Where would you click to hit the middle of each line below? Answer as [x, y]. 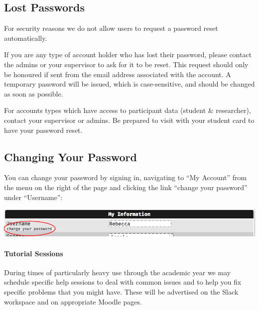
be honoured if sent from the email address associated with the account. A [118, 74]
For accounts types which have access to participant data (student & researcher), [128, 110]
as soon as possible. [34, 93]
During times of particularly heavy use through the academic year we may [118, 272]
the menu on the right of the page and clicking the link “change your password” [126, 187]
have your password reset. [43, 130]
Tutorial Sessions [34, 253]
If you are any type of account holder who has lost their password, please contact [128, 54]
